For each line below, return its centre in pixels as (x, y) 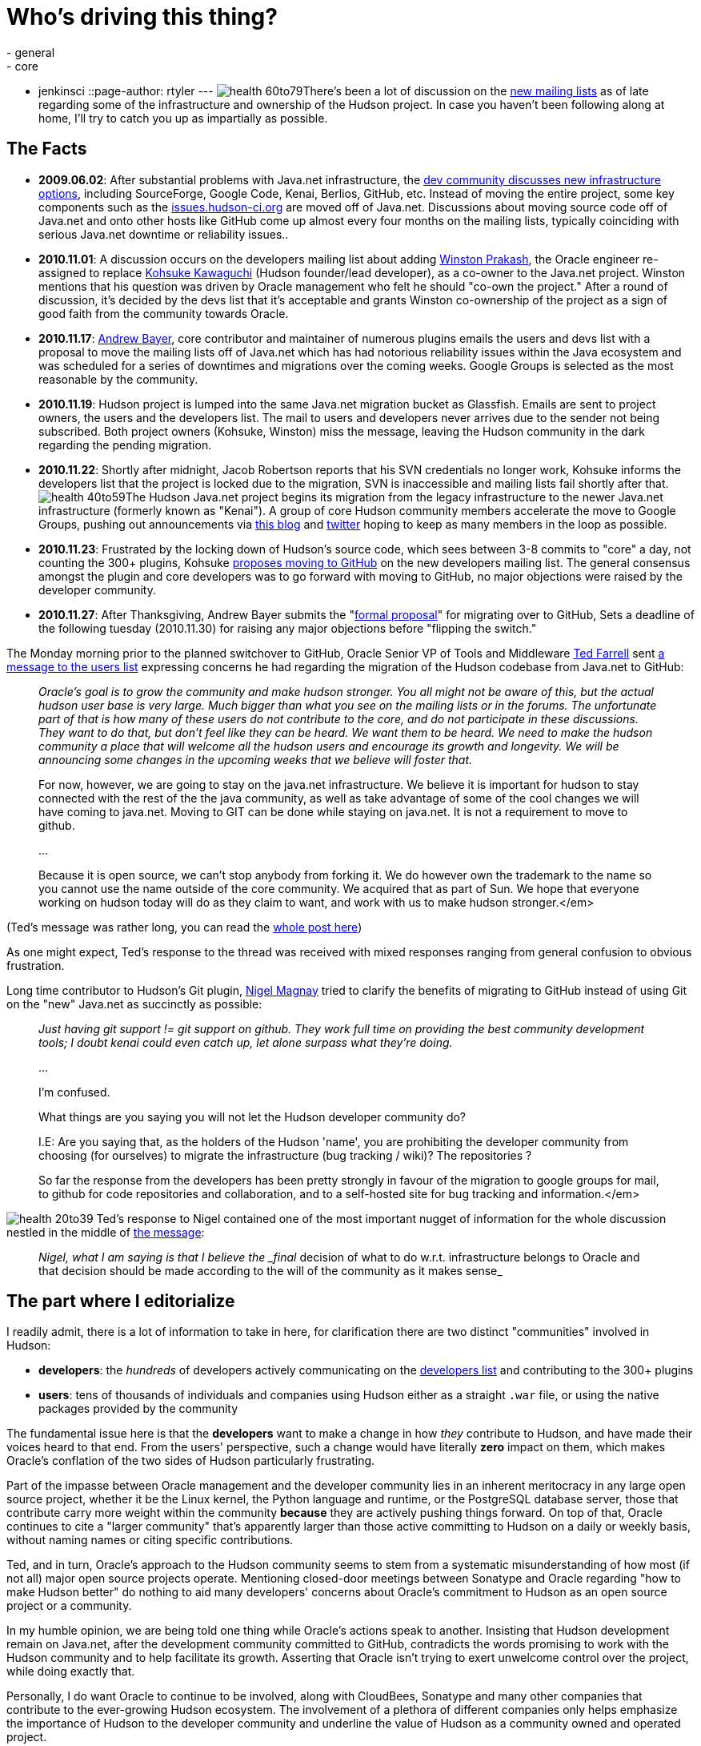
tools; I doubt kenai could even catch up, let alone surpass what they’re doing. (246, 1042)
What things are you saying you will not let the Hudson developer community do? (252, 1116)
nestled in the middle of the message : (106, 1232)
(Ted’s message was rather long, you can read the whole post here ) (184, 927)
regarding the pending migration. (125, 445)
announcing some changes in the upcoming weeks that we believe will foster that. (256, 759)
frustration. (36, 965)
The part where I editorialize (121, 1301)
